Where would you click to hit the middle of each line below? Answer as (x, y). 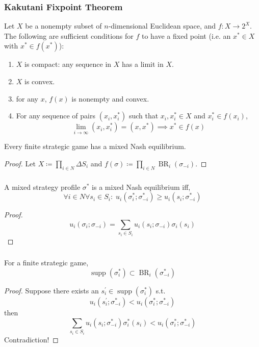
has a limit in (143, 64)
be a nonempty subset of (63, 26)
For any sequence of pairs (56, 116)
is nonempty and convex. (110, 98)
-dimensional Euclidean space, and (162, 26)
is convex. (40, 81)
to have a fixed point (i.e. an (186, 35)
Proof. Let (20, 163)
